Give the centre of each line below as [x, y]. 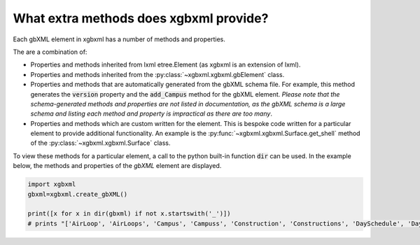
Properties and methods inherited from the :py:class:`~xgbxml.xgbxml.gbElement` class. [157, 74]
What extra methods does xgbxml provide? [141, 18]
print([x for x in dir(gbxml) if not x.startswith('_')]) [129, 214]
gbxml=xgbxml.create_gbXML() [78, 194]
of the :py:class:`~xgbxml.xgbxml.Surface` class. [100, 143]
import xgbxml [52, 184]
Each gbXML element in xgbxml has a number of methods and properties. [119, 39]
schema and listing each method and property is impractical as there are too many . [152, 114]
